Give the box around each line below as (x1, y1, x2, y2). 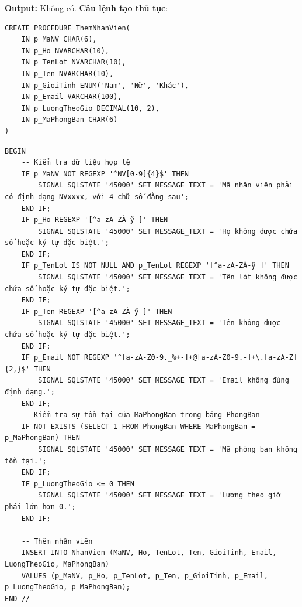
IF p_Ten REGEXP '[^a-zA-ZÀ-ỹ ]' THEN (21, 307, 172, 316)
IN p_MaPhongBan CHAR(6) (21, 115, 118, 124)
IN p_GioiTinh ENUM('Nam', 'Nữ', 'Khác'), (21, 81, 189, 90)
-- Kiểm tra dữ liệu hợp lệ (21, 158, 130, 167)
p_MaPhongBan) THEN (5, 434, 80, 442)
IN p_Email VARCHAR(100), (21, 93, 122, 101)
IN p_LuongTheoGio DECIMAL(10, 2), (21, 104, 159, 112)
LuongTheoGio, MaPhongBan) (5, 560, 109, 568)
